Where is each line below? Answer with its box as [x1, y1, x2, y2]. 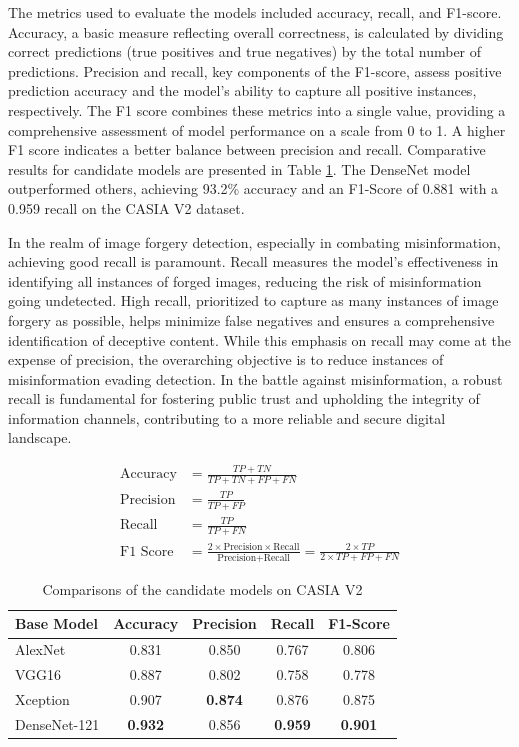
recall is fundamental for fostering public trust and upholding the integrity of [8, 388, 480, 409]
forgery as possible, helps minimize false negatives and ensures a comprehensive [8, 309, 495, 330]
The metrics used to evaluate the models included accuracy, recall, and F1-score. [8, 2, 502, 22]
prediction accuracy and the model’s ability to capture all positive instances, [8, 80, 477, 101]
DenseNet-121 [15, 713, 100, 734]
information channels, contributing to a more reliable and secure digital [8, 407, 446, 428]
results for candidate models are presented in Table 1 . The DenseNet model [8, 158, 471, 179]
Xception [15, 688, 70, 709]
